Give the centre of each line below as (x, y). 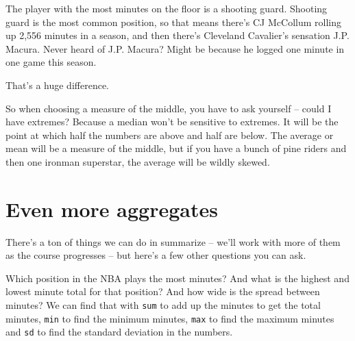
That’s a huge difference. (57, 85)
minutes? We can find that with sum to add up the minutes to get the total (163, 305)
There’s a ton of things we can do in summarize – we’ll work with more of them (173, 241)
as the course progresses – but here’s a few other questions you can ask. (156, 255)
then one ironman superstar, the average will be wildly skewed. (138, 161)
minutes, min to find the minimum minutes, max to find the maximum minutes (170, 318)
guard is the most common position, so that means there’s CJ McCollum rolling (173, 22)
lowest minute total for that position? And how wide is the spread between (163, 291)
